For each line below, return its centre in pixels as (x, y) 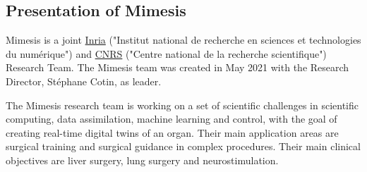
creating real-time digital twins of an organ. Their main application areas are (172, 132)
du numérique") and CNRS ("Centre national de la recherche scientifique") (166, 53)
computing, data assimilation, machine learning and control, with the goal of (172, 119)
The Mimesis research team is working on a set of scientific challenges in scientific (182, 105)
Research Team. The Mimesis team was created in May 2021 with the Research (178, 67)
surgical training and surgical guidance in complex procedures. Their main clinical (183, 146)
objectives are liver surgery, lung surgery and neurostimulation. (142, 160)
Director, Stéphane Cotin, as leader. (84, 81)
